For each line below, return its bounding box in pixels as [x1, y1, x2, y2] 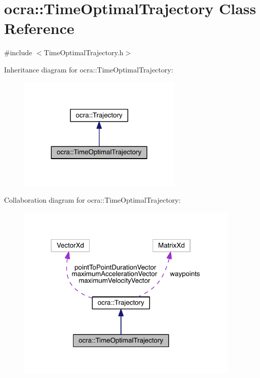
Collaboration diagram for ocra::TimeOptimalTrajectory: [4, 195, 181, 205]
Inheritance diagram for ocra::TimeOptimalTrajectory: [4, 64, 173, 74]
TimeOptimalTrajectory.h [44, 47, 124, 58]
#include [4, 47, 32, 58]
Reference [4, 18, 75, 39]
